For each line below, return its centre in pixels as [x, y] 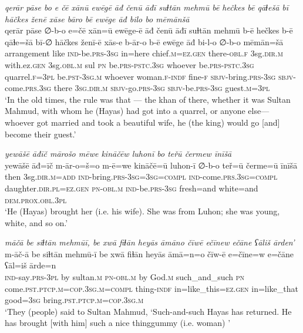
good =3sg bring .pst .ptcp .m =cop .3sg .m [74, 300]
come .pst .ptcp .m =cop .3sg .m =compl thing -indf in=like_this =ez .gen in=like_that [151, 288]
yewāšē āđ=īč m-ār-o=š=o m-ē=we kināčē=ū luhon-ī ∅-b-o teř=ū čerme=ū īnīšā [151, 165]
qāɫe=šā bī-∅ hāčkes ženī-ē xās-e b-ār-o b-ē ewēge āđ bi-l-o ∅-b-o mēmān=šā [144, 41]
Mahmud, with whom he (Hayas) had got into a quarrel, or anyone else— [137, 111]
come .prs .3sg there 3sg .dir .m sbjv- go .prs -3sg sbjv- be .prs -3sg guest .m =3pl [137, 88]
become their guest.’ [41, 134]
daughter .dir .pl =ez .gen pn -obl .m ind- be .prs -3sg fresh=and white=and [132, 188]
